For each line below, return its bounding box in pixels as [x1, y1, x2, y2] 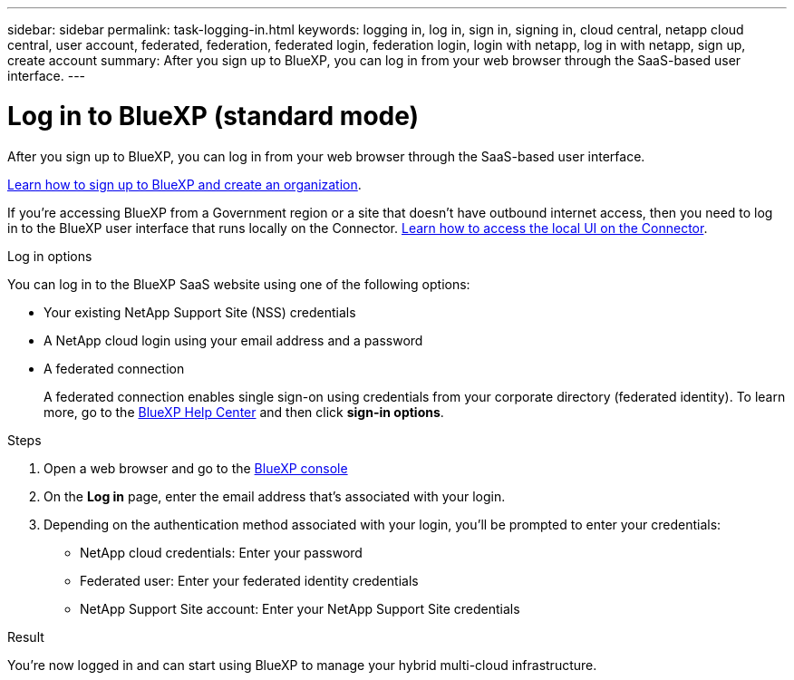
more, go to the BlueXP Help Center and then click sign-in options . [44, 403, 444, 420]
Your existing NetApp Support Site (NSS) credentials [44, 304, 356, 320]
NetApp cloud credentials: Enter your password [80, 544, 363, 560]
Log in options [7, 248, 92, 264]
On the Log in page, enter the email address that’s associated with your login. [44, 488, 506, 504]
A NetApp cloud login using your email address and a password [44, 332, 423, 348]
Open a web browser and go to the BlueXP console [44, 460, 348, 476]
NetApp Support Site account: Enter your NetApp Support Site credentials [80, 600, 520, 617]
